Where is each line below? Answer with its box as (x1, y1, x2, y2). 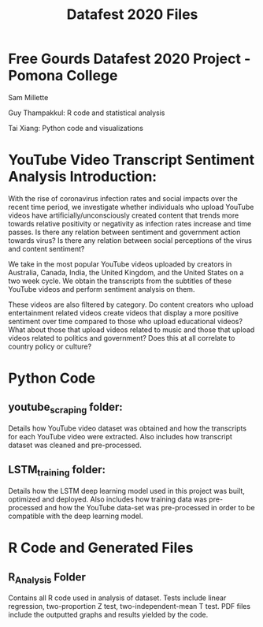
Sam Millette (8, 92, 49, 102)
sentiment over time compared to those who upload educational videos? (8, 316, 243, 326)
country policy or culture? (8, 341, 92, 351)
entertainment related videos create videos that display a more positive (8, 308, 239, 317)
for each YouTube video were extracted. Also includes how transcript (8, 432, 232, 442)
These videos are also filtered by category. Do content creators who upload (8, 300, 254, 309)
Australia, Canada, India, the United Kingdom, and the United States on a (8, 267, 244, 277)
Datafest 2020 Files (66, 6, 198, 24)
